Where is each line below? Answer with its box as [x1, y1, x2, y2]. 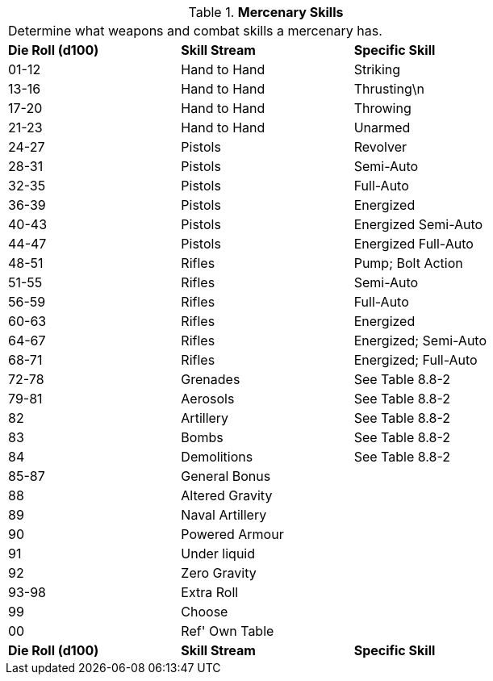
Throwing [353, 100, 412, 116]
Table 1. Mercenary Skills [188, 4, 344, 20]
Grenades [181, 371, 240, 387]
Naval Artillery [181, 507, 267, 523]
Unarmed [353, 119, 411, 136]
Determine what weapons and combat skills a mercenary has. [8, 23, 382, 39]
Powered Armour [181, 526, 284, 542]
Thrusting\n [353, 81, 424, 97]
